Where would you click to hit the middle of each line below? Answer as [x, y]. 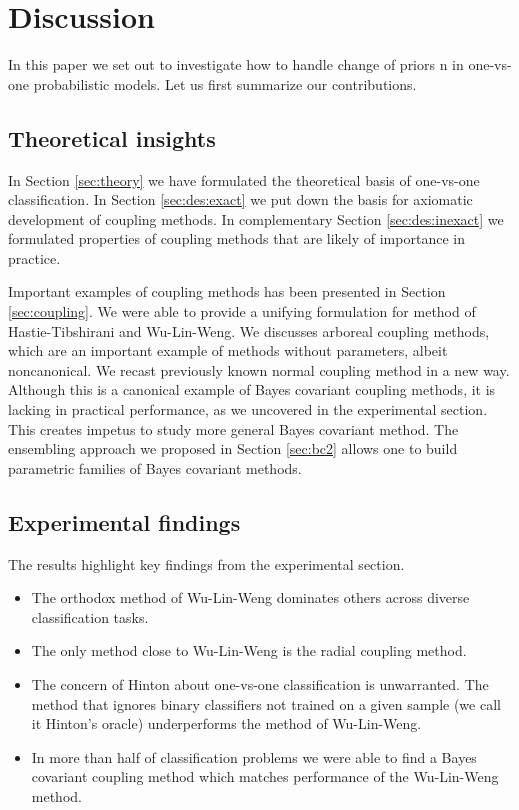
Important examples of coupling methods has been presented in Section [227, 291]
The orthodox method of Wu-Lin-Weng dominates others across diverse [250, 597]
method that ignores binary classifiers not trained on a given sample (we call [266, 703]
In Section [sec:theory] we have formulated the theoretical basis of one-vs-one [244, 179]
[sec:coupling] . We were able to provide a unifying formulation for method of [242, 311]
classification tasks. [90, 616]
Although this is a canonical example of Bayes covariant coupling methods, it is [252, 389]
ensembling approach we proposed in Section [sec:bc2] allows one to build [233, 448]
